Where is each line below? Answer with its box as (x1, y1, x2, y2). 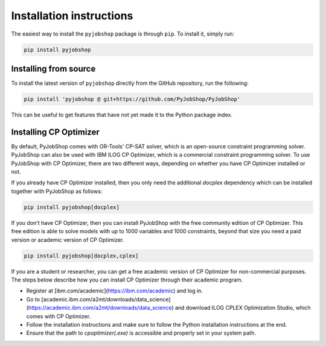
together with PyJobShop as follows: (11, 187, 103, 195)
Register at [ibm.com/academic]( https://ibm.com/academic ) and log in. (26, 287, 203, 295)
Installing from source (11, 63, 96, 74)
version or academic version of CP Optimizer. (11, 236, 124, 244)
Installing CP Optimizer (11, 127, 100, 137)
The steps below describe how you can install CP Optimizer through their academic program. (11, 276, 243, 283)
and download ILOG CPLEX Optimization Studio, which (174, 304, 311, 312)
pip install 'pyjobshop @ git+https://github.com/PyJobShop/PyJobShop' (24, 96, 241, 102)
